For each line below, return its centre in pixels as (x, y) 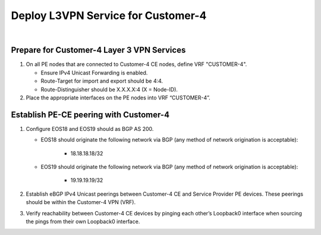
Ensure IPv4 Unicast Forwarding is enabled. (94, 73)
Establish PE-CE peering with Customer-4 (90, 115)
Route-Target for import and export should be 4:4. (102, 81)
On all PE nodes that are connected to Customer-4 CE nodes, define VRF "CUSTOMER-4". (136, 64)
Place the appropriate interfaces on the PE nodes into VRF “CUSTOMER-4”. (118, 98)
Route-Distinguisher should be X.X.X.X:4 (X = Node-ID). (109, 89)
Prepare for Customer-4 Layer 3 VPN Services (98, 50)
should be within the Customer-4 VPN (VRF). (81, 202)
